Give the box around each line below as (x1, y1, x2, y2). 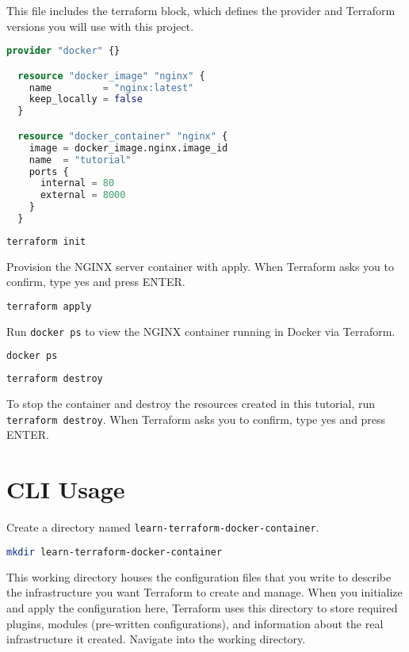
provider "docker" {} (6, 45, 120, 57)
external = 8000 (40, 189, 126, 201)
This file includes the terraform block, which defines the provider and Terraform (6, 2, 396, 18)
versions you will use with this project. (6, 17, 194, 34)
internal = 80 (40, 177, 115, 189)
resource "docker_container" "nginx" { (17, 130, 228, 142)
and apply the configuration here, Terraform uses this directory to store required (6, 599, 398, 616)
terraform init (6, 235, 86, 247)
